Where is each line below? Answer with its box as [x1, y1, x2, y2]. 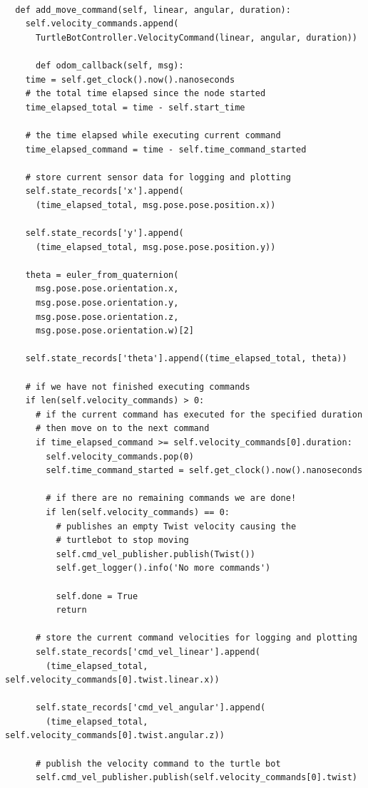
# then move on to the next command [35, 423, 210, 434]
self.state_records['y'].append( [25, 228, 184, 239]
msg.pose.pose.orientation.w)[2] [35, 326, 194, 336]
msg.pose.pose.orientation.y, [35, 298, 179, 309]
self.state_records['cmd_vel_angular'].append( [35, 703, 266, 713]
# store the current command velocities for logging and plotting [35, 633, 357, 643]
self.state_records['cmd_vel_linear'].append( [35, 646, 260, 657]
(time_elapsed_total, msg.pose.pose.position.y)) [35, 242, 276, 252]
